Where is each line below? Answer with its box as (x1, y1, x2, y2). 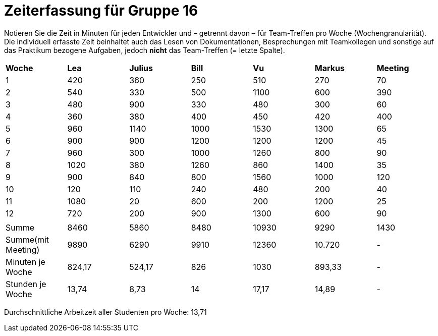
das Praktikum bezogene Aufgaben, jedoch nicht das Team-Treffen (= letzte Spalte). (4, 45, 285, 54)
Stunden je (6, 278, 46, 289)
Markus (314, 63, 345, 73)
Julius (129, 63, 153, 73)
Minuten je (6, 256, 45, 267)
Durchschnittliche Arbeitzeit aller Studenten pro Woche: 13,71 (4, 307, 207, 316)
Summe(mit (6, 234, 49, 245)
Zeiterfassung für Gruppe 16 (4, 2, 198, 19)
